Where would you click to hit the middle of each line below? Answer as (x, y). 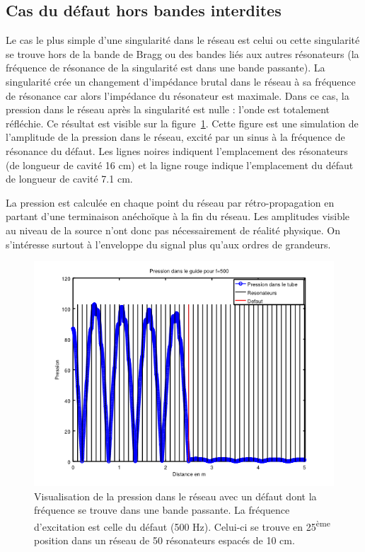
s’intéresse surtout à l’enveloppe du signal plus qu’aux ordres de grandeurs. (168, 244)
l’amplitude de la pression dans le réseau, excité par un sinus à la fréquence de (175, 137)
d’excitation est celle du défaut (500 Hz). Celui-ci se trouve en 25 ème (182, 525)
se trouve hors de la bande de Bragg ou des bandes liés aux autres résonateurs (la (182, 53)
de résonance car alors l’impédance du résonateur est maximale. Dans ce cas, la (178, 95)
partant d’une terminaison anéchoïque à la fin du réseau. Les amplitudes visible (178, 216)
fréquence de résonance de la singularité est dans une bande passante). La (166, 68)
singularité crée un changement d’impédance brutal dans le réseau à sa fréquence (181, 81)
